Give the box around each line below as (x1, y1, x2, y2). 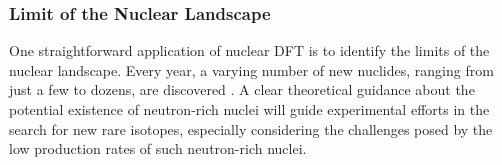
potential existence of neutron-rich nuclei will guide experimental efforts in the (9, 99, 490, 119)
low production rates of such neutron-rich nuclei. (9, 138, 307, 159)
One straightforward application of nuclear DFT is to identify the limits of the (9, 40, 490, 61)
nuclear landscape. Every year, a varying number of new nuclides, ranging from (9, 59, 494, 80)
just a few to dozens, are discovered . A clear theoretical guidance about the (9, 79, 475, 100)
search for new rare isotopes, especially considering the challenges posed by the (9, 118, 493, 139)
